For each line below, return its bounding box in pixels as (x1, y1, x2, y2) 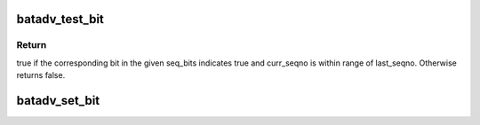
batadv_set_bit (16, 93, 100, 108)
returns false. (16, 70, 66, 81)
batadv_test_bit (16, 12, 104, 27)
